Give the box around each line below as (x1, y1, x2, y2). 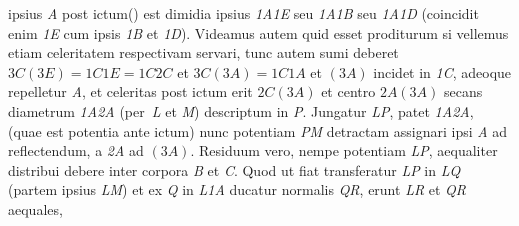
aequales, (8, 198, 63, 219)
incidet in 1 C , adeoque (373, 61, 512, 82)
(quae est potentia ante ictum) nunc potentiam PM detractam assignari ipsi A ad (8, 120, 508, 141)
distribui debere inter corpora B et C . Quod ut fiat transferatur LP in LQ (8, 159, 461, 180)
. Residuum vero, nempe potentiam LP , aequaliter (190, 140, 498, 161)
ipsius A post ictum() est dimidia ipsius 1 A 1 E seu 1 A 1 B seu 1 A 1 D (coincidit (8, 3, 479, 23)
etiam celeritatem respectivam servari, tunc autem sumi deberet (8, 42, 399, 63)
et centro (321, 81, 376, 102)
